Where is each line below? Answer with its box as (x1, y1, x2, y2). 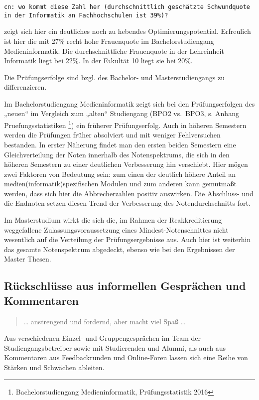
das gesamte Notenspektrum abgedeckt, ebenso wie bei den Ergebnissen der (4, 244, 235, 254)
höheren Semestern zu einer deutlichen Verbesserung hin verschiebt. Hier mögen (4, 159, 248, 169)
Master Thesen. (4, 254, 51, 264)
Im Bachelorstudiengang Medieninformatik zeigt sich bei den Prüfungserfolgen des (4, 98, 255, 109)
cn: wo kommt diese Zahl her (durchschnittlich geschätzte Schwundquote (4, 3, 250, 10)
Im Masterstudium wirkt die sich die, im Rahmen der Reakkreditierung (4, 215, 222, 225)
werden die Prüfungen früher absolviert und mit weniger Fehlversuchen (4, 130, 221, 140)
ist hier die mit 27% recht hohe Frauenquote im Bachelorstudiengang (4, 35, 214, 46)
